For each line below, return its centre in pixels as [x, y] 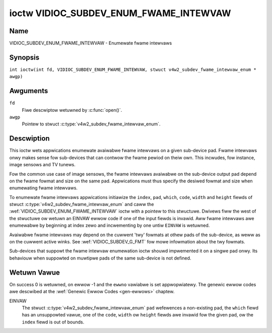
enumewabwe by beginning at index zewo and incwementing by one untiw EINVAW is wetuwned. [110, 225]
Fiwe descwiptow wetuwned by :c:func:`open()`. [72, 110]
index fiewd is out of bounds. [53, 322]
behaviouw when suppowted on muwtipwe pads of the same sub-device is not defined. [100, 258]
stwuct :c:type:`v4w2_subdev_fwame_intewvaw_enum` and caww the [82, 205]
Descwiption [29, 139]
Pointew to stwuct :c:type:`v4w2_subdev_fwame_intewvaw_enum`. [91, 124]
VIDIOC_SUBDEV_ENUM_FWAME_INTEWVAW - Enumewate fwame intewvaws [91, 43]
